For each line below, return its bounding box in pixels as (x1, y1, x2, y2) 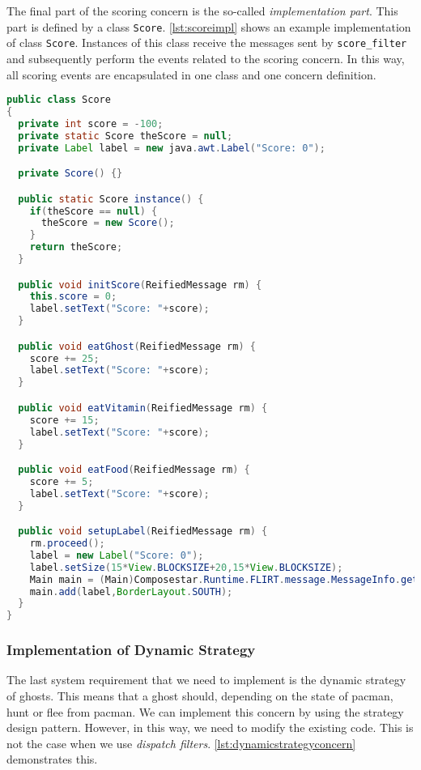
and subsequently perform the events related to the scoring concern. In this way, (6, 49, 405, 66)
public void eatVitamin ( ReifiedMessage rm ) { (18, 402, 268, 414)
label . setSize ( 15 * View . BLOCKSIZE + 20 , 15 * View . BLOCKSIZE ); (29, 561, 343, 573)
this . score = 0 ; (29, 291, 117, 303)
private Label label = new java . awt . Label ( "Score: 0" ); (18, 142, 325, 154)
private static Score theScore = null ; (18, 130, 233, 142)
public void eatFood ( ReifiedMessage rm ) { (18, 464, 250, 476)
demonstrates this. (6, 751, 98, 768)
